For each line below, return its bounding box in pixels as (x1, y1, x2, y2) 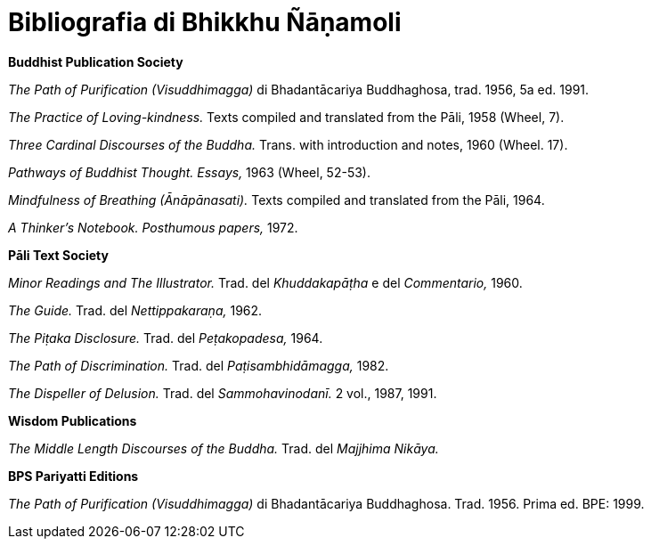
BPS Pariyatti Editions (8, 468, 139, 484)
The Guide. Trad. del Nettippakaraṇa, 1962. (8, 302, 263, 318)
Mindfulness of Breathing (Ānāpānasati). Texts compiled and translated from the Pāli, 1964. (8, 192, 545, 208)
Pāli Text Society (8, 247, 109, 263)
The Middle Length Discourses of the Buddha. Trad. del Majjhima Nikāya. (8, 440, 439, 456)
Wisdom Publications (8, 412, 137, 428)
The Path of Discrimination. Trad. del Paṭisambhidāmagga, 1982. (8, 357, 389, 373)
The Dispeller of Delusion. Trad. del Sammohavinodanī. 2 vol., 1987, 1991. (8, 385, 437, 401)
